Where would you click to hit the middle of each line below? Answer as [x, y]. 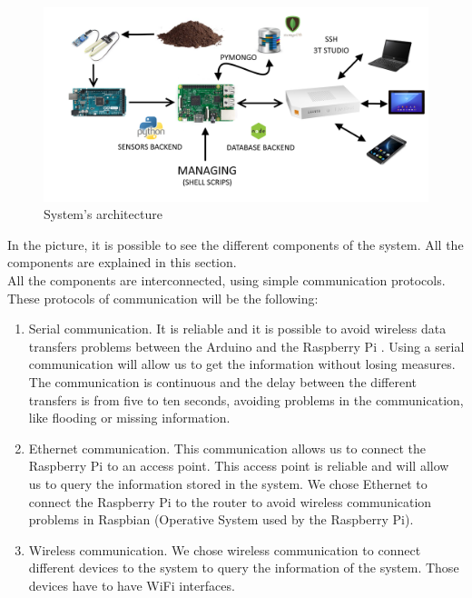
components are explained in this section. [122, 262]
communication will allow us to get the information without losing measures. [242, 364]
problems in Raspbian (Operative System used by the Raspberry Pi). [221, 519]
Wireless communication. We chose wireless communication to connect [225, 549]
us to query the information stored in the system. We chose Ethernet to [228, 483]
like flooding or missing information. [129, 418]
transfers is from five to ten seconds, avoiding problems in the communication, [246, 399]
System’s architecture [103, 214]
